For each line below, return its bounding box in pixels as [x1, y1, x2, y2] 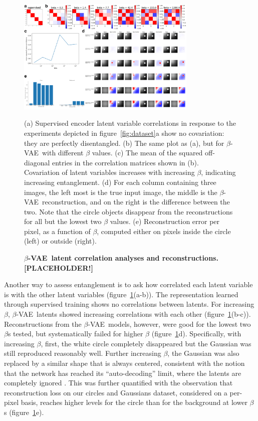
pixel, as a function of [24, 226, 91, 236]
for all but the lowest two [24, 216, 102, 227]
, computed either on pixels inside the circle [97, 226, 231, 236]
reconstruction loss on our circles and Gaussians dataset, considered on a [4, 387, 227, 397]
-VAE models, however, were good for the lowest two [88, 318, 251, 329]
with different [42, 147, 84, 158]
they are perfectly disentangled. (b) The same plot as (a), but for [24, 137, 224, 148]
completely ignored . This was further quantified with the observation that [4, 377, 233, 388]
